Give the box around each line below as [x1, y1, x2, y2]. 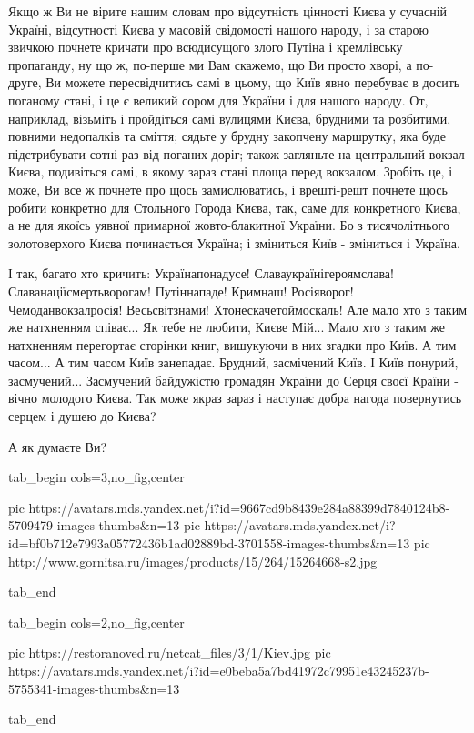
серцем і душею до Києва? [8, 407, 156, 426]
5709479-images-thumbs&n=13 [8, 516, 180, 535]
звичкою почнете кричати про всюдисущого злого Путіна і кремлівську [8, 37, 403, 56]
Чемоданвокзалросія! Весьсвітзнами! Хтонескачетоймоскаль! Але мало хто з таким [8, 299, 467, 318]
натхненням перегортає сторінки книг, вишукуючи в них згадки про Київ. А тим [8, 335, 457, 354]
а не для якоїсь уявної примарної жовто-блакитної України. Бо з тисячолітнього [8, 216, 449, 235]
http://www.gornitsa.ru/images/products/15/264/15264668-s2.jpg [8, 551, 378, 570]
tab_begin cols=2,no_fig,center [8, 612, 185, 631]
